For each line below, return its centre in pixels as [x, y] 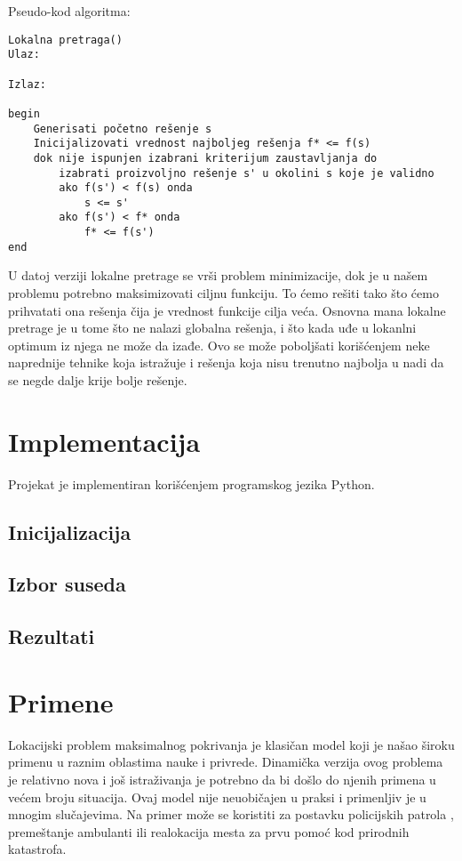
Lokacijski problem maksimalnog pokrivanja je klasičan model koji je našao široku [231, 744]
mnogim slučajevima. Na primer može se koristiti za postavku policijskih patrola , [231, 814]
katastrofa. [37, 849]
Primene [61, 701]
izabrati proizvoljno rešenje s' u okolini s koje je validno [247, 173]
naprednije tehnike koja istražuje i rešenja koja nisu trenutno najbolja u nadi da [226, 362]
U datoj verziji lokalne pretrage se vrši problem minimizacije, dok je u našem [218, 275]
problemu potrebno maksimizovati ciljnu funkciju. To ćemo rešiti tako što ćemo [223, 293]
